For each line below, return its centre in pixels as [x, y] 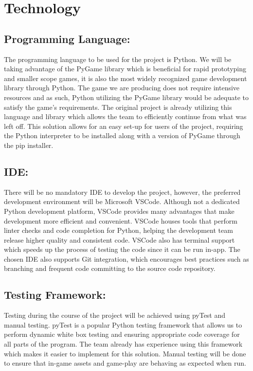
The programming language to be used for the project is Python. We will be [118, 59]
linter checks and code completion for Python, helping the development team [118, 230]
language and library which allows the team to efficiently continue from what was [125, 116]
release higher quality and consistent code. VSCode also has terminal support [119, 239]
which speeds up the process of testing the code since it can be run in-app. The [122, 249]
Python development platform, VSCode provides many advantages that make [119, 211]
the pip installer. [29, 145]
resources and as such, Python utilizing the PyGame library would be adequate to [126, 97]
